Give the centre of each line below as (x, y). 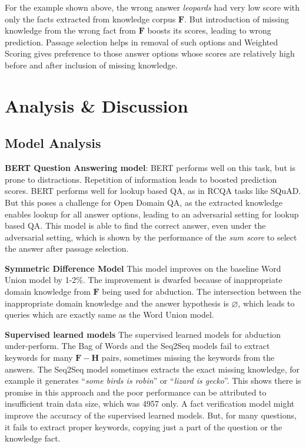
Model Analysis (53, 143)
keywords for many (39, 358)
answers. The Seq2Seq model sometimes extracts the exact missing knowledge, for (152, 369)
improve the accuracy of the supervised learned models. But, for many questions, (151, 415)
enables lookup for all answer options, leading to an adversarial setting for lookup (152, 214)
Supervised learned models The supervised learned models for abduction (143, 334)
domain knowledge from (48, 291)
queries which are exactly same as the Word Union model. (109, 314)
